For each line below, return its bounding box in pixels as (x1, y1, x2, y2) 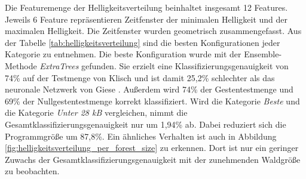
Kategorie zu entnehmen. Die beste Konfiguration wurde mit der (5, 48, 241, 60)
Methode (5, 59, 37, 72)
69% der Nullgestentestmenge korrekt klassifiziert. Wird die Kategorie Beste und (5, 94, 300, 107)
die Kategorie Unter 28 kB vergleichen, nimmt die (5, 106, 188, 119)
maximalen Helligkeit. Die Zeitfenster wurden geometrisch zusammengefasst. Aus (5, 24, 302, 37)
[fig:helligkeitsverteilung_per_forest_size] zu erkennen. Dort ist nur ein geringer (5, 141, 299, 154)
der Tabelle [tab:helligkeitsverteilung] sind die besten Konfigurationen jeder (5, 36, 280, 48)
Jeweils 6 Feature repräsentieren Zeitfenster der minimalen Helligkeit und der (5, 13, 287, 25)
